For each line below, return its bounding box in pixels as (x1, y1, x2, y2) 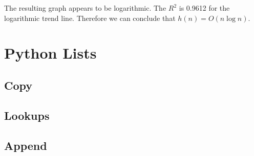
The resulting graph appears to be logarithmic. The (4, 3, 166, 13)
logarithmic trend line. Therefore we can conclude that (4, 12, 176, 23)
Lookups (4, 107, 50, 123)
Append (4, 137, 47, 153)
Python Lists (4, 42, 97, 63)
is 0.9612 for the (179, 3, 230, 13)
